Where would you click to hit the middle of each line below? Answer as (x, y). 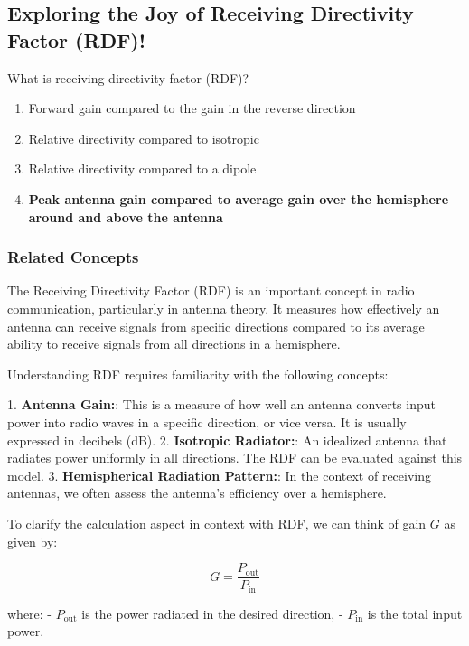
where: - (30, 613)
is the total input (415, 613)
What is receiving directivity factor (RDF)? (128, 77)
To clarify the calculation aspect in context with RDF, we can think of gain (217, 523)
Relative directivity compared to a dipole (142, 169)
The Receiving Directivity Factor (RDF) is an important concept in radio (211, 290)
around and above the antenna (126, 216)
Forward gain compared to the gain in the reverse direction (192, 108)
